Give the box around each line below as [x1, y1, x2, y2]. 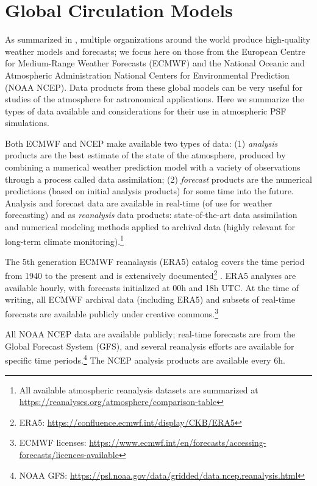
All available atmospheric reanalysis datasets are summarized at [19, 383, 258, 396]
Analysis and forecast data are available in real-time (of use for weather [5, 196, 272, 209]
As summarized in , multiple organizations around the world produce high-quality [5, 33, 310, 46]
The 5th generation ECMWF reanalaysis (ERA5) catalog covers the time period [5, 255, 305, 267]
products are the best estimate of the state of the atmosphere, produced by [5, 149, 286, 161]
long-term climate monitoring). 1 [5, 233, 124, 247]
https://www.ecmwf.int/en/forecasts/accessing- [89, 436, 266, 449]
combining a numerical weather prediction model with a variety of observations [5, 161, 301, 174]
